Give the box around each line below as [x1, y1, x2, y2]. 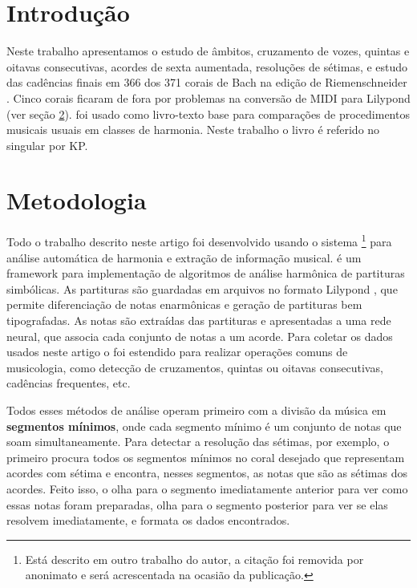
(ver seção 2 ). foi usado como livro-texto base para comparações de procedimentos [6, 105, 410, 122]
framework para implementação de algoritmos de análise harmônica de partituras [6, 265, 405, 282]
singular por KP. [6, 136, 88, 153]
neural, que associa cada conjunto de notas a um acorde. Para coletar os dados [6, 327, 393, 344]
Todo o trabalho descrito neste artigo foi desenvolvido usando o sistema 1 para [6, 231, 392, 250]
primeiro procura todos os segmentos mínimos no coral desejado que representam [6, 448, 405, 465]
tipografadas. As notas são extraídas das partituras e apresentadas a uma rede [6, 312, 391, 329]
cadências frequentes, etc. [6, 375, 131, 391]
